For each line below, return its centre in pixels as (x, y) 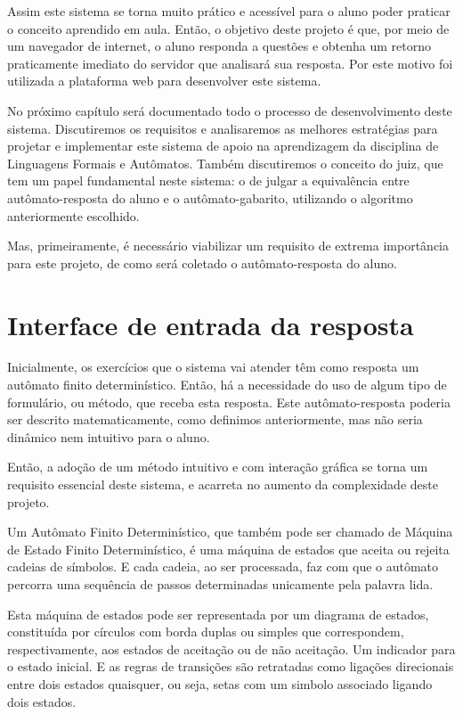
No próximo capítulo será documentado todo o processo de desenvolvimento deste (230, 110)
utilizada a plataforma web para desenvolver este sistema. (164, 81)
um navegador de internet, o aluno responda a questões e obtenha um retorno (219, 46)
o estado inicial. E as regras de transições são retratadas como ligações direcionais (231, 666)
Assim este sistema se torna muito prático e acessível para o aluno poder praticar (229, 11)
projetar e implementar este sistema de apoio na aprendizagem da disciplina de (223, 146)
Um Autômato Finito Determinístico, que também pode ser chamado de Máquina (230, 532)
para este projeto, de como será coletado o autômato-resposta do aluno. (202, 263)
